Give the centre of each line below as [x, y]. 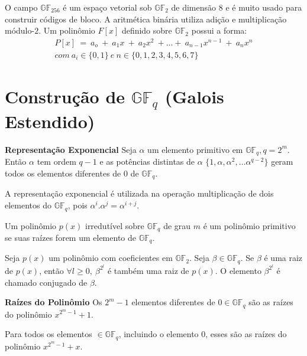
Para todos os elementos [49, 334]
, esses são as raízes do [246, 334]
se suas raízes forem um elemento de [70, 237]
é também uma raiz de [148, 270]
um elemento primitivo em [195, 149]
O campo [21, 7]
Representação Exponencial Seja [71, 149]
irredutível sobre [114, 225]
